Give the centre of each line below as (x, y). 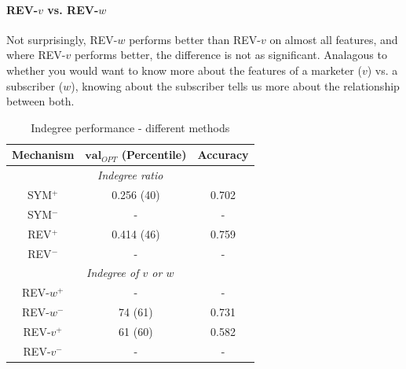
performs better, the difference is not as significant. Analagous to (230, 55)
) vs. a (382, 70)
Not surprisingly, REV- (62, 39)
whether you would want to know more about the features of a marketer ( (184, 70)
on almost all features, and (334, 39)
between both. (40, 101)
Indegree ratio (130, 175)
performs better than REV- (195, 39)
